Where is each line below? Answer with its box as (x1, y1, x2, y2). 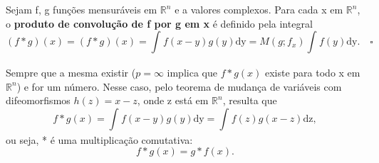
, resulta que (222, 93, 277, 108)
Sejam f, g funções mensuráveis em (6, 2, 157, 16)
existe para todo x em (264, 64, 360, 79)
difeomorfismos (6, 93, 71, 108)
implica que (167, 64, 217, 79)
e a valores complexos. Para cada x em (175, 2, 343, 16)
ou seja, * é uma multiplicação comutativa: (6, 132, 193, 147)
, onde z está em (137, 93, 209, 108)
